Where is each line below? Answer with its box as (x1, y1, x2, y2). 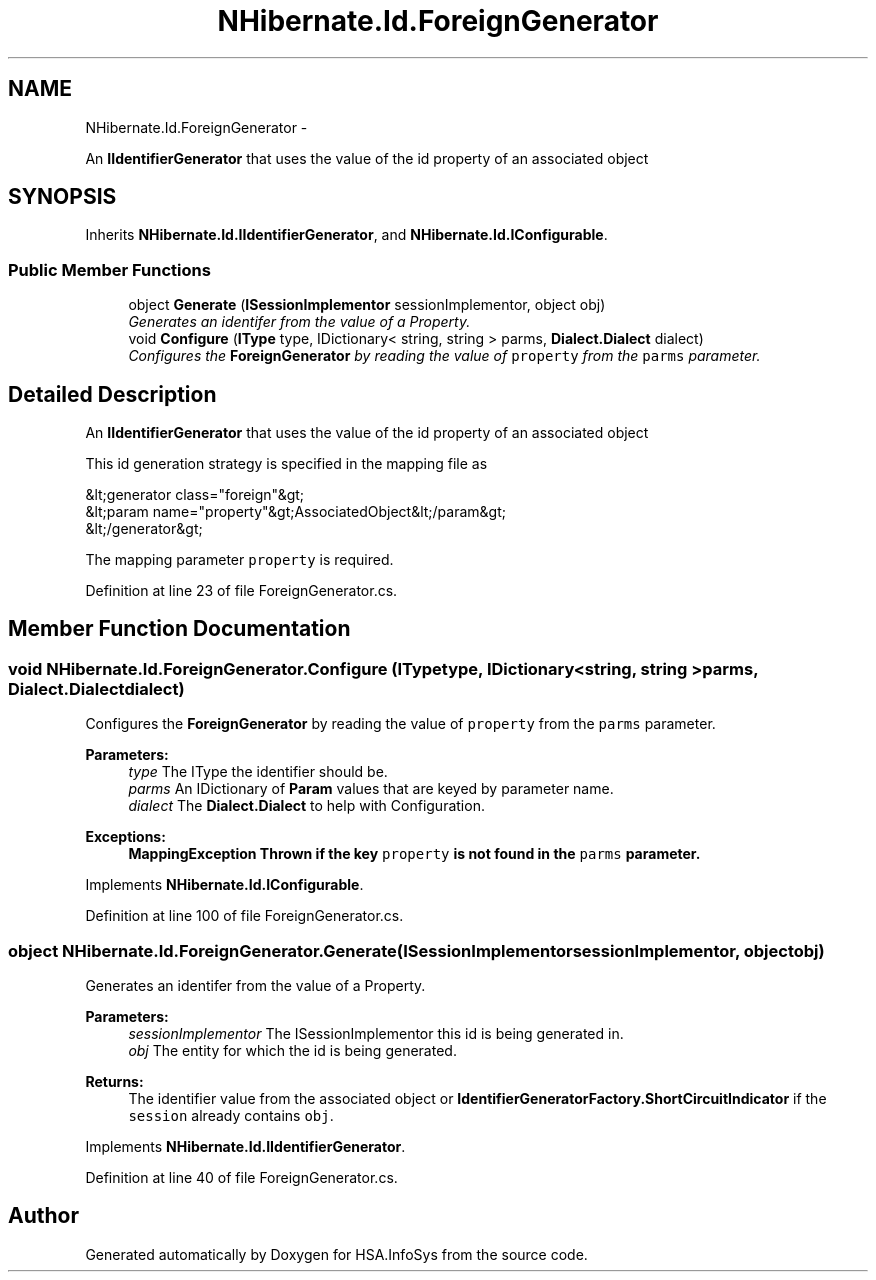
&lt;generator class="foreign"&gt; (85, 486, 305, 504)
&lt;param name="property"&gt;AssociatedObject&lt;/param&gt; (85, 503, 506, 521)
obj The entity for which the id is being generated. (128, 1042, 457, 1059)
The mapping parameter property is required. (85, 551, 394, 569)
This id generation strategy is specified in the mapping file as (85, 455, 488, 473)
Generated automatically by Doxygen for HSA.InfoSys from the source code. (85, 1245, 588, 1263)
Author (8, 1203, 79, 1229)
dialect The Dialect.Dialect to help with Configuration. (128, 797, 485, 815)
